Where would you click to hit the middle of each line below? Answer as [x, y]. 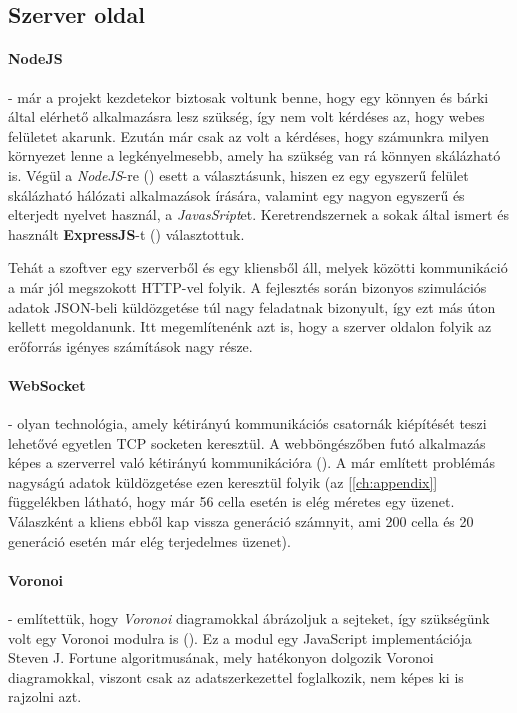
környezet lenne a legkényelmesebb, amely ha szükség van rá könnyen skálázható [254, 155]
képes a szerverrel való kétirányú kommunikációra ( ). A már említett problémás [251, 462]
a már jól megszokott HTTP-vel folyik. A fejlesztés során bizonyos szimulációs [247, 286]
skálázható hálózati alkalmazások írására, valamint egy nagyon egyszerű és [236, 194]
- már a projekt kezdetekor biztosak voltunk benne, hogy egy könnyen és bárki [248, 96]
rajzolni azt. [45, 696]
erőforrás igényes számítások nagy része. [130, 345]
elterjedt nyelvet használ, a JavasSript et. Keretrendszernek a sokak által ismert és [258, 214]
